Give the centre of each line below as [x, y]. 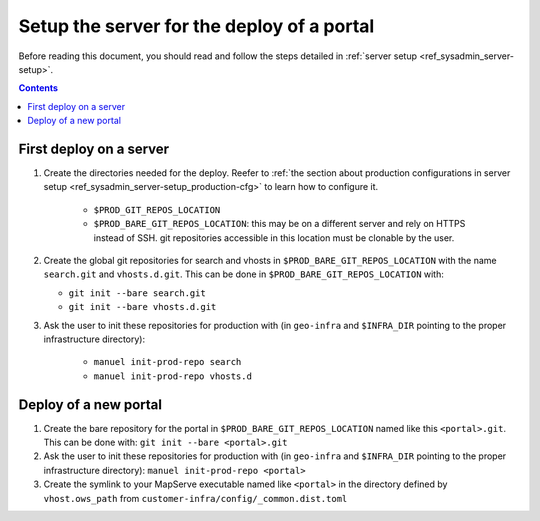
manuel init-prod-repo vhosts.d [172, 376]
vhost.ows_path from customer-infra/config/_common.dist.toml [195, 498]
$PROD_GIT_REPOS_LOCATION [157, 209]
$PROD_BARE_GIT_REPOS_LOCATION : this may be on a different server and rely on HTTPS [279, 224]
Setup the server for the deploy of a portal [196, 26]
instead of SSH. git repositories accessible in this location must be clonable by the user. [274, 237]
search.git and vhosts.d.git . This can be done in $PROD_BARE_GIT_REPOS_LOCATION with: [243, 274]
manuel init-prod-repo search [167, 362]
